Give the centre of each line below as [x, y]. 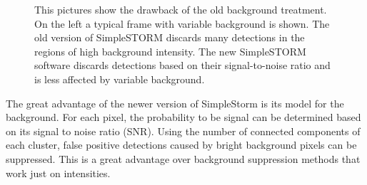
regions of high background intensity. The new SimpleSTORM [170, 51]
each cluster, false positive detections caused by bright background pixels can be [181, 145]
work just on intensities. [58, 173]
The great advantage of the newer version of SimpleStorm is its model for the [175, 103]
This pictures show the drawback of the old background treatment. [181, 9]
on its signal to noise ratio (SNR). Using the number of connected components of [183, 131]
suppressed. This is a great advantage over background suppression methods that [183, 158]
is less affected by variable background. [120, 79]
